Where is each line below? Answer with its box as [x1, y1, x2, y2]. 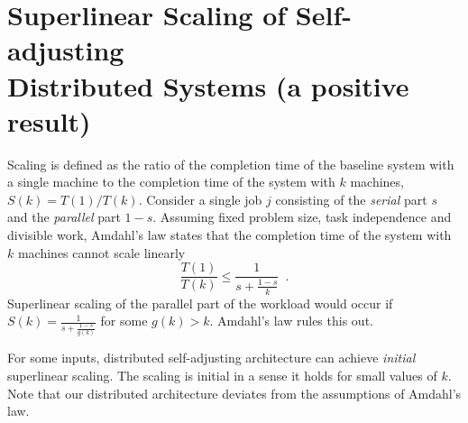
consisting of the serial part [275, 189, 427, 208]
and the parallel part [7, 207, 121, 226]
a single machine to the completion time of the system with [7, 172, 335, 191]
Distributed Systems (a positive [7, 67, 409, 104]
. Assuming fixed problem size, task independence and [152, 207, 452, 226]
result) [7, 102, 91, 139]
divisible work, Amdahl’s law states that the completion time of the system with [7, 225, 452, 244]
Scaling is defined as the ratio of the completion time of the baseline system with [7, 154, 454, 173]
